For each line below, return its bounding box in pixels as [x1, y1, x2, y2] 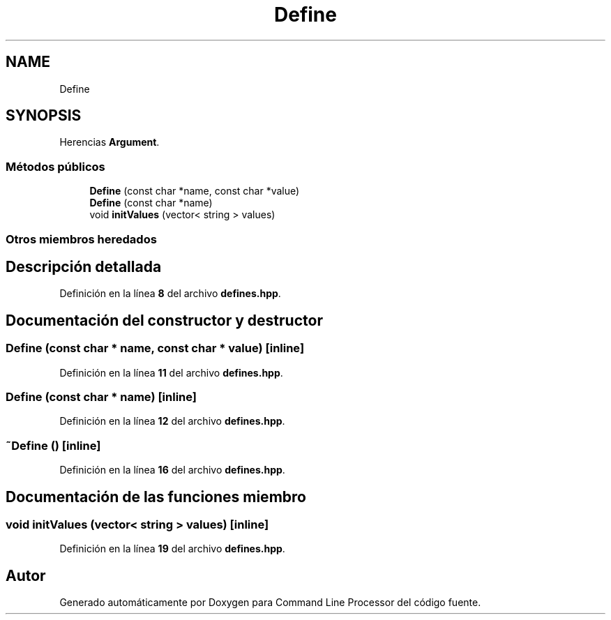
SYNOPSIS [6, 107, 82, 125]
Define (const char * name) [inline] [6, 390, 197, 404]
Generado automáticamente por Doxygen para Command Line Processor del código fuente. [59, 596, 481, 609]
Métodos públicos [6, 159, 105, 174]
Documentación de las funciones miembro [6, 487, 306, 506]
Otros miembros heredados [6, 232, 157, 246]
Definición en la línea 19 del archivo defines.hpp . [59, 543, 285, 555]
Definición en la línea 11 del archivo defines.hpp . [59, 366, 283, 379]
